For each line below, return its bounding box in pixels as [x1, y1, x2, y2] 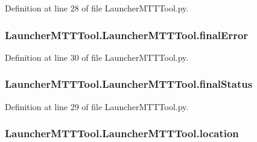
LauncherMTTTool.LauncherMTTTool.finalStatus [5, 76, 253, 91]
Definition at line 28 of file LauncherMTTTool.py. [5, 2, 189, 14]
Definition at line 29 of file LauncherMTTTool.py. [5, 100, 189, 113]
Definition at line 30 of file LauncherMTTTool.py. [5, 51, 189, 63]
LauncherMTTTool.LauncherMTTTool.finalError [5, 27, 249, 42]
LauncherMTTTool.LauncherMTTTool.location [5, 126, 239, 141]
